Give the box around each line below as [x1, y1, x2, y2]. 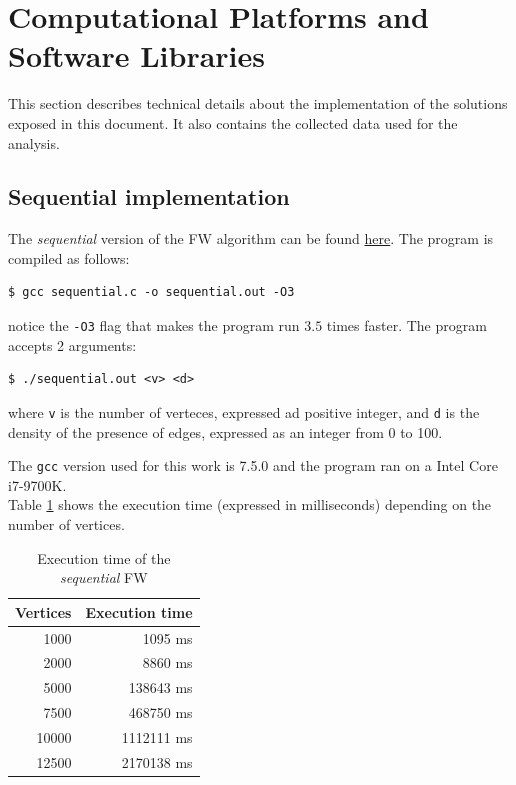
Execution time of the [37, 547, 171, 568]
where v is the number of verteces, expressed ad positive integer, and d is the [8, 401, 480, 422]
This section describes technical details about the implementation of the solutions [8, 93, 508, 114]
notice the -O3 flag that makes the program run [8, 315, 300, 336]
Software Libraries [8, 35, 266, 76]
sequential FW [60, 567, 148, 588]
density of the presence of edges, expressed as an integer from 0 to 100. [8, 421, 443, 442]
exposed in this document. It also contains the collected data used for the [8, 112, 458, 133]
